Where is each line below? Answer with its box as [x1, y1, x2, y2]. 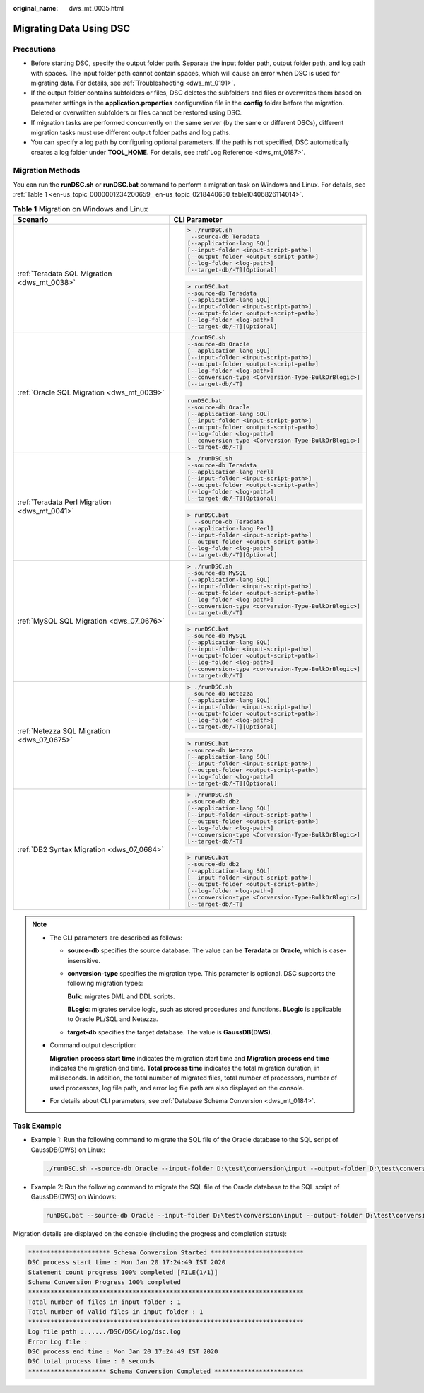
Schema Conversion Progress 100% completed [28, 1278, 182, 1286]
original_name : [13, 4, 59, 12]
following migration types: [67, 979, 143, 988]
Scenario [17, 214, 49, 224]
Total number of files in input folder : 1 [28, 1298, 182, 1306]
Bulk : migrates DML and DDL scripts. [67, 992, 176, 1001]
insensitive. [67, 956, 101, 964]
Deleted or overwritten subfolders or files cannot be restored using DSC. [30, 108, 242, 117]
